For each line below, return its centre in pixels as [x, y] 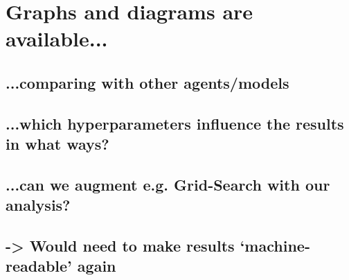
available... [57, 38]
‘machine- [275, 246]
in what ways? [57, 144]
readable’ [39, 266]
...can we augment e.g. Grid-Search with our [168, 184]
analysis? [38, 205]
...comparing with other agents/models [147, 82]
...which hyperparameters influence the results [175, 123]
